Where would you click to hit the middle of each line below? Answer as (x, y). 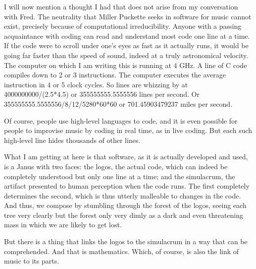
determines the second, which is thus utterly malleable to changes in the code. (123, 195)
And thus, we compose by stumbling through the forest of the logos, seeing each (125, 205)
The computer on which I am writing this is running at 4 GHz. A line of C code (126, 65)
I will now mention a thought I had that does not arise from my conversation (121, 6)
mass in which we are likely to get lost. (63, 225)
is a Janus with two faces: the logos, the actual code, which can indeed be (116, 166)
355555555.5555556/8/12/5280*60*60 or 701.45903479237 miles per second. (118, 103)
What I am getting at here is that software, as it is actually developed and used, (126, 157)
